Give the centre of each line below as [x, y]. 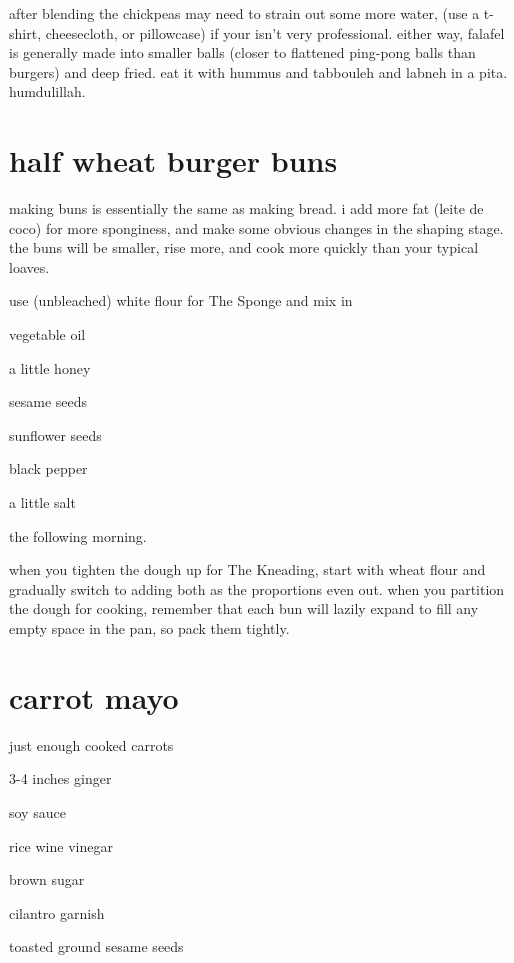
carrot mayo [94, 696]
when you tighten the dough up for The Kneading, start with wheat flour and [247, 569]
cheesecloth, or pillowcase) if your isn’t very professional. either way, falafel [275, 32]
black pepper [48, 468]
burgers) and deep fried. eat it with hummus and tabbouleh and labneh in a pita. [258, 71]
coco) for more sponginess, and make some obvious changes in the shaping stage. [256, 227]
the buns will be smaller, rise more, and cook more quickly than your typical [244, 247]
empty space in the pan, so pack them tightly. [149, 628]
